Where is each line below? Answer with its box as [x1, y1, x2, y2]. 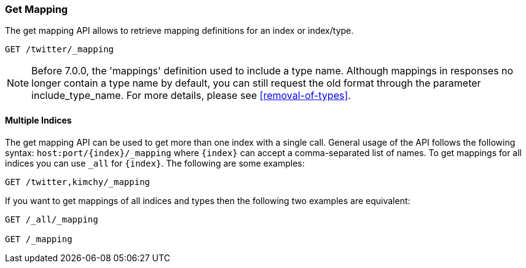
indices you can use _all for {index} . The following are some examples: [5, 157, 305, 168]
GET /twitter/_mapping [5, 44, 114, 55]
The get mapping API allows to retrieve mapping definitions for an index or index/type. [5, 25, 354, 36]
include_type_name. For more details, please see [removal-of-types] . [31, 89, 351, 102]
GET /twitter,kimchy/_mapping [5, 176, 151, 187]
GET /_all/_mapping [5, 214, 98, 224]
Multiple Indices [5, 114, 72, 125]
